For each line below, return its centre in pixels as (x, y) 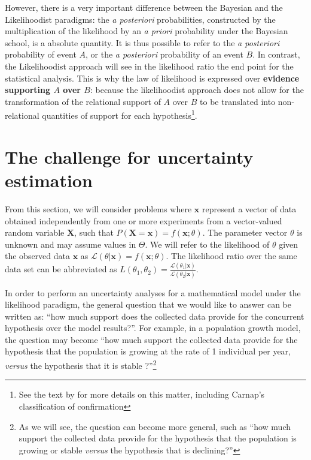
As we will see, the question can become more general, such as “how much (155, 426)
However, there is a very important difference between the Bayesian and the (144, 7)
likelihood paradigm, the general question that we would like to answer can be (148, 304)
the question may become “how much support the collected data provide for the (151, 339)
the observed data (38, 256)
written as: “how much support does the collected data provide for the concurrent (155, 316)
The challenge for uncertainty (129, 156)
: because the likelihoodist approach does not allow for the (197, 90)
